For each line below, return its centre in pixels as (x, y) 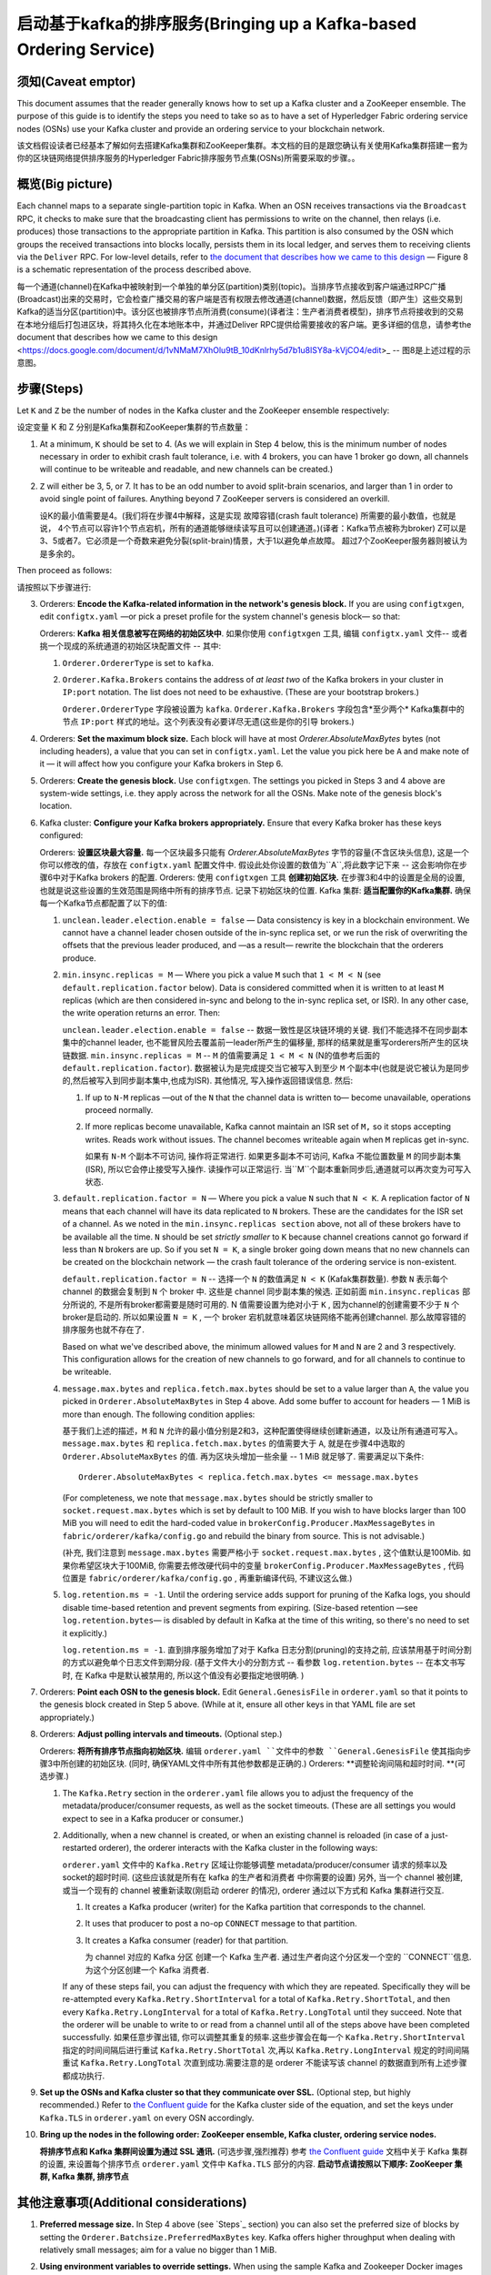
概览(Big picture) (65, 184)
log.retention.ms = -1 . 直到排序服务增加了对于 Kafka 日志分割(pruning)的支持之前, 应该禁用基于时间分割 (267, 1649)
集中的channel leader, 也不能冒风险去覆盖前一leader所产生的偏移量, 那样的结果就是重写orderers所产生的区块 (266, 1043)
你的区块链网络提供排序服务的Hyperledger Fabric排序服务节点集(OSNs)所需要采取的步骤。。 (188, 158)
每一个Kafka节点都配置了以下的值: (104, 903)
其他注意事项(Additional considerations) (132, 2203)
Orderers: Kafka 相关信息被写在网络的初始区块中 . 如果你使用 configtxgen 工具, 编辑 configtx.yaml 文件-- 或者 (254, 633)
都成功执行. (84, 2076)
